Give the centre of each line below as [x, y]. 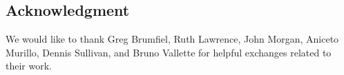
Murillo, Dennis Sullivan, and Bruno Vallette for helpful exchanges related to [169, 52]
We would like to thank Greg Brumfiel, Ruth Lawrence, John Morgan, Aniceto [172, 39]
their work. [29, 66]
